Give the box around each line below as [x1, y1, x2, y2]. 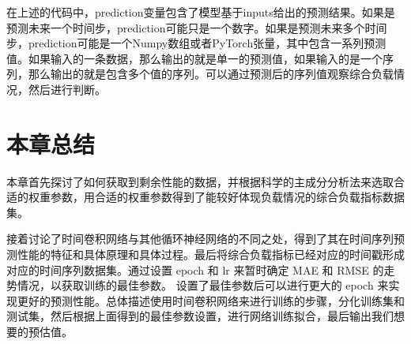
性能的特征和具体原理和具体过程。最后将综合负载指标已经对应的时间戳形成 [17, 246, 405, 263]
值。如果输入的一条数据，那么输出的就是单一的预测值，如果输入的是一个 [6, 50, 383, 66]
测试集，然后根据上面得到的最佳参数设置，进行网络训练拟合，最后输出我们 [6, 308, 394, 324]
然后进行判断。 [28, 80, 106, 97]
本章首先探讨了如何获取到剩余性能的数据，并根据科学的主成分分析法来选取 [6, 173, 394, 189]
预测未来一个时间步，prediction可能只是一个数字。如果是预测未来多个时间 [6, 19, 387, 36]
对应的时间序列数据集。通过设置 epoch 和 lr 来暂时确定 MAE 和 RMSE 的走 [6, 261, 395, 278]
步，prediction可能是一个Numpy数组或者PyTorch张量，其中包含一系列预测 [6, 35, 386, 51]
